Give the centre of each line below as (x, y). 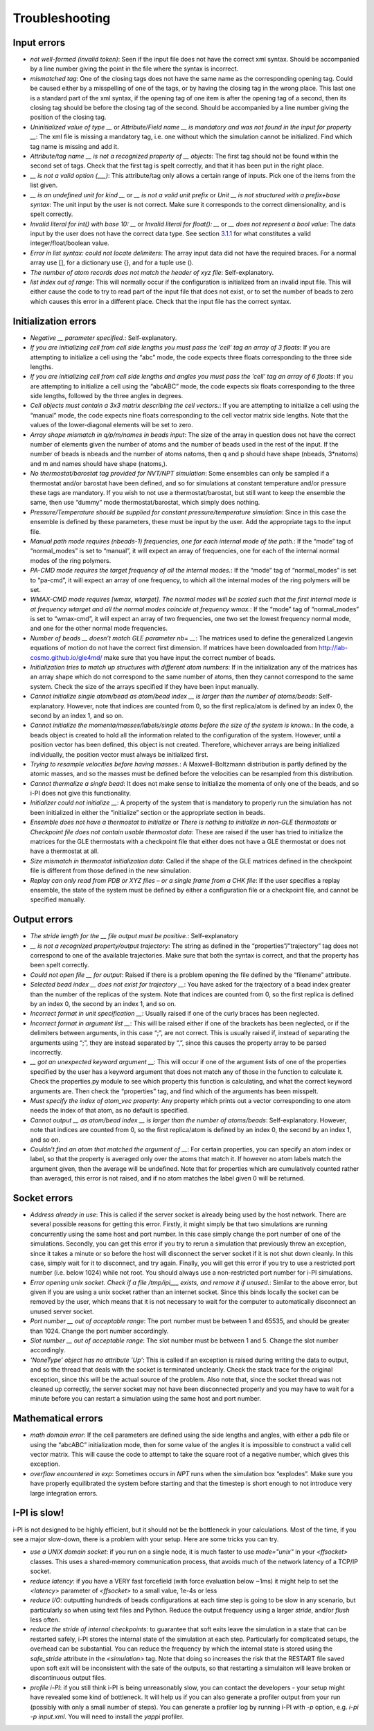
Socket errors (43, 1198)
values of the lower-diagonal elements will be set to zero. (112, 425)
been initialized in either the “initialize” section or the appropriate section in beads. (148, 812)
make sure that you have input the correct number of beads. (190, 657)
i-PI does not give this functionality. (81, 793)
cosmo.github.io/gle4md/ (66, 657)
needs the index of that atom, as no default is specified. (110, 1111)
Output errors (43, 920)
